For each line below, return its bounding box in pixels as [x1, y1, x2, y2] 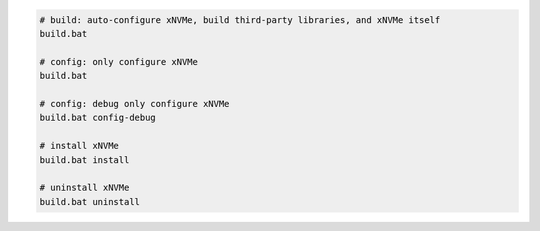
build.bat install [39, 154, 130, 165]
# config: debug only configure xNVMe [39, 98, 230, 109]
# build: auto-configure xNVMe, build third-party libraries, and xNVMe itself [39, 14, 441, 25]
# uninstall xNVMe [39, 182, 130, 194]
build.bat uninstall [39, 196, 140, 207]
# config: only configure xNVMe [39, 56, 199, 67]
